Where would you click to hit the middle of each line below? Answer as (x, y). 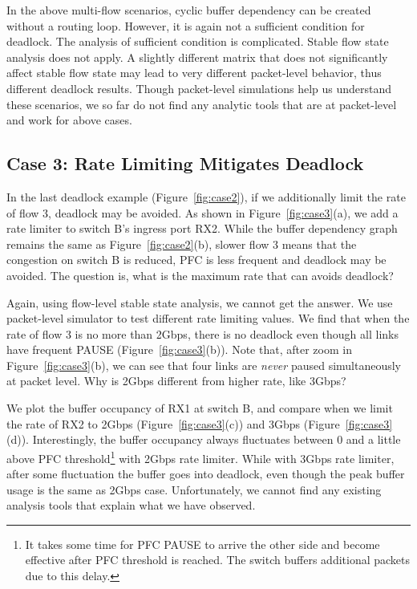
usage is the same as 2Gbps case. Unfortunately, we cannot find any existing (194, 489)
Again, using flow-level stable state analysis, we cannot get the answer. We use (200, 302)
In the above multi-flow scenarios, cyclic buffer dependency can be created (189, 10)
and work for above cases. (69, 120)
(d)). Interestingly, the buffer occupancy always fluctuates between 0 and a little (204, 439)
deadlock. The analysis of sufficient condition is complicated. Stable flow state (198, 41)
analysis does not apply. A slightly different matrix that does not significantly (197, 57)
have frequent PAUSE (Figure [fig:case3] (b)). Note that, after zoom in (179, 349)
